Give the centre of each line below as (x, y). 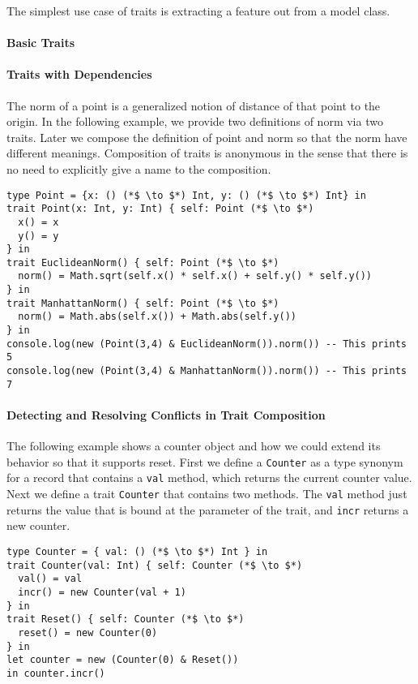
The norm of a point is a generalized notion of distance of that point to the (194, 105)
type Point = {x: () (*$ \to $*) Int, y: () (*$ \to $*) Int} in (186, 195)
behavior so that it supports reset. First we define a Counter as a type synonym (205, 461)
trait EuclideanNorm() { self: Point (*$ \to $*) (143, 262)
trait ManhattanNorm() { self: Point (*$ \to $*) (143, 303)
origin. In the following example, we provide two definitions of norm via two (195, 121)
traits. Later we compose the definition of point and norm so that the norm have (207, 137)
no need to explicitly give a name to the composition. (139, 168)
